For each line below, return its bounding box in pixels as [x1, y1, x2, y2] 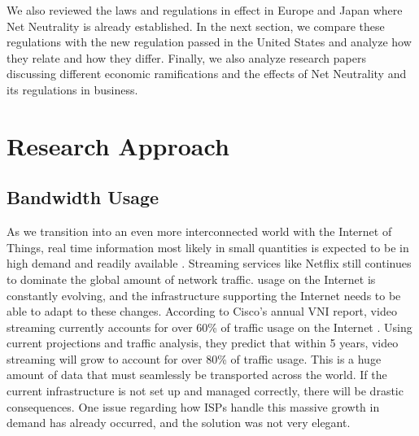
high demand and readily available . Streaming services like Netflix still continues [7, 255, 412, 272]
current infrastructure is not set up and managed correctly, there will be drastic [7, 382, 404, 399]
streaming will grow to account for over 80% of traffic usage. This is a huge [7, 350, 382, 367]
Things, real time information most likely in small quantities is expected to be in [7, 238, 409, 255]
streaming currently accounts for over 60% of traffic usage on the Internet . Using [7, 318, 412, 335]
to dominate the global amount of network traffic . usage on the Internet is [7, 270, 376, 287]
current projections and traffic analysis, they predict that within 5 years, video [7, 334, 399, 351]
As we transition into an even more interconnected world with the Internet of [7, 223, 392, 240]
